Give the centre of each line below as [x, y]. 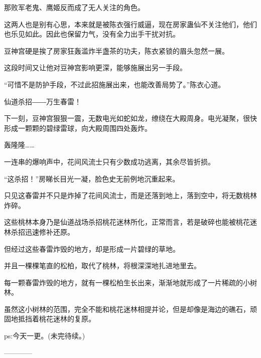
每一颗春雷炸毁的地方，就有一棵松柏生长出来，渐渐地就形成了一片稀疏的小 [127, 282]
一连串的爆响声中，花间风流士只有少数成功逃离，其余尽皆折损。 [109, 161]
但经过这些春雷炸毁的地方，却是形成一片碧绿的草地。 [92, 248]
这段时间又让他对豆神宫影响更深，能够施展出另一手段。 [95, 67]
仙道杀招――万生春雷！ [43, 101]
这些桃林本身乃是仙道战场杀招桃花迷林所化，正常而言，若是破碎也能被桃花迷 [130, 222]
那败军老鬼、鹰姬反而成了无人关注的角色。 [74, 7]
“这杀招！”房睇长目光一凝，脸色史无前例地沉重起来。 [92, 178]
